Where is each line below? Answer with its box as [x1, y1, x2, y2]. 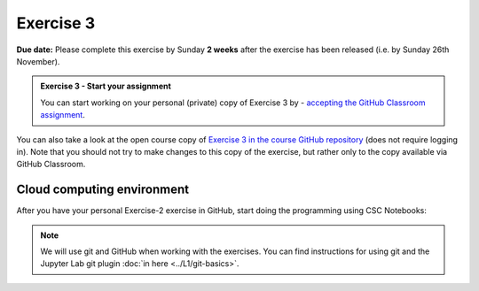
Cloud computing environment [16, 182, 190, 197]
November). [16, 56, 60, 66]
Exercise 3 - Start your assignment [40, 80, 172, 92]
